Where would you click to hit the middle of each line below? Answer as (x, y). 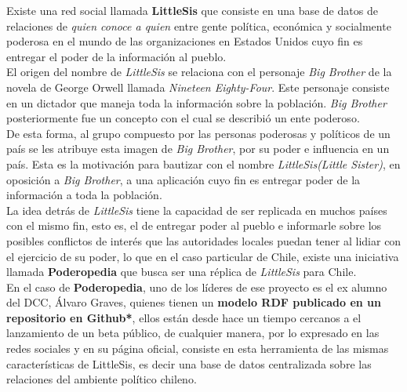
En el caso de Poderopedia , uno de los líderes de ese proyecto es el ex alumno (197, 287)
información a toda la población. (84, 195)
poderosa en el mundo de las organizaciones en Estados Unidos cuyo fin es (185, 41)
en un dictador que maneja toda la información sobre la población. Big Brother (196, 102)
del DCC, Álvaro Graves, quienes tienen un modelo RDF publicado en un (194, 302)
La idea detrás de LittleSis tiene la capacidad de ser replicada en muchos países (197, 210)
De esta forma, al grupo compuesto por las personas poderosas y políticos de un (198, 133)
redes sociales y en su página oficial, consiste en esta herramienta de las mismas (198, 348)
